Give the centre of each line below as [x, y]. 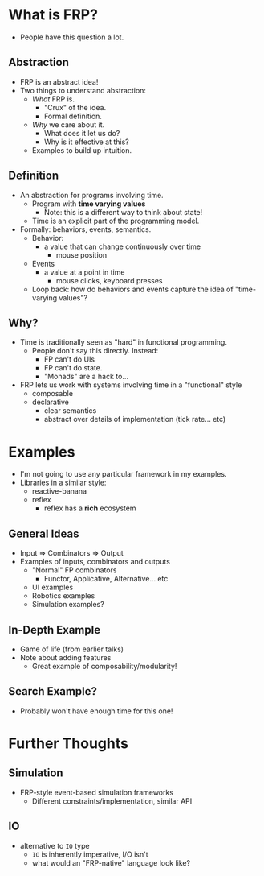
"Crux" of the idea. [75, 107]
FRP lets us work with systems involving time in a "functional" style [131, 385]
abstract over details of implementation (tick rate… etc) [135, 419]
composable [53, 394]
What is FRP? [53, 15]
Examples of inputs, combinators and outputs [95, 562]
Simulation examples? [68, 605]
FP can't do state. [73, 368]
